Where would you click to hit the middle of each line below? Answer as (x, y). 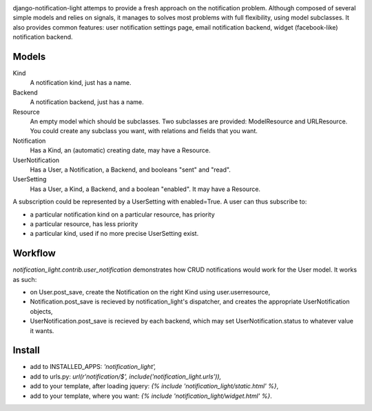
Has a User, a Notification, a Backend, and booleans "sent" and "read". (130, 170)
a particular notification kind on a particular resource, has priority (122, 214)
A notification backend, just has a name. (87, 102)
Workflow (34, 253)
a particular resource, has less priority (84, 223)
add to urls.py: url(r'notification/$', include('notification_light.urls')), (126, 377)
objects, (41, 311)
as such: (25, 279)
